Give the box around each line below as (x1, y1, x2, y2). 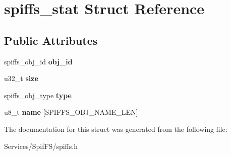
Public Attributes (4, 32, 98, 48)
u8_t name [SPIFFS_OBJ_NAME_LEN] (4, 107, 138, 117)
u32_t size (4, 73, 38, 84)
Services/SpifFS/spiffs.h (4, 140, 78, 151)
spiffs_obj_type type (4, 90, 72, 100)
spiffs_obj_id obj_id (4, 56, 73, 66)
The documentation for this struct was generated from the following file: (4, 123, 227, 134)
